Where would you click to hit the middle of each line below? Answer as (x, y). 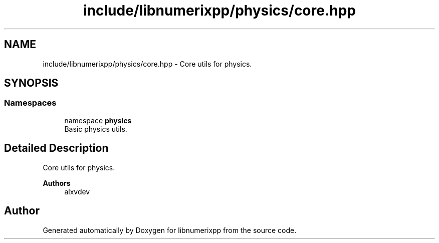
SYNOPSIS (31, 83)
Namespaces (30, 103)
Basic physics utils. (96, 129)
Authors (57, 183)
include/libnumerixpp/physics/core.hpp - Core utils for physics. (147, 64)
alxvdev (77, 191)
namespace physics (98, 120)
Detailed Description (56, 148)
